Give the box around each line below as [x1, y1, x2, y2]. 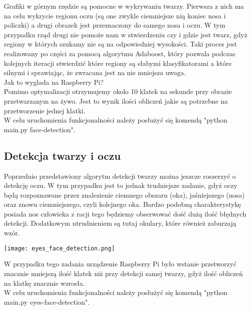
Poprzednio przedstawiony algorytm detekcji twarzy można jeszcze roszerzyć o [4, 170, 236, 181]
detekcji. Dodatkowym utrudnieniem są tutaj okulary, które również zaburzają [4, 218, 236, 228]
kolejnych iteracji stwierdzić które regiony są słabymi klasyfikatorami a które [4, 58, 232, 68]
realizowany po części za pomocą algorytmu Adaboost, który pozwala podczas [4, 48, 235, 58]
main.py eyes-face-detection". [4, 296, 90, 307]
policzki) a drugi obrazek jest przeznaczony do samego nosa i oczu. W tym [4, 20, 225, 30]
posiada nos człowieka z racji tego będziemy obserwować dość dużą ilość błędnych [4, 208, 247, 218]
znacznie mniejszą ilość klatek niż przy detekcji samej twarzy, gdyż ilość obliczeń [4, 268, 243, 278]
